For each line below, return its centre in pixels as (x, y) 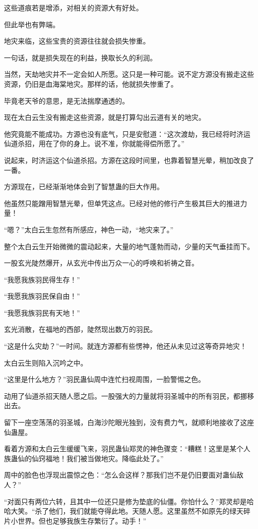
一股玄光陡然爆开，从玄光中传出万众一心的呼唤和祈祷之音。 (101, 263)
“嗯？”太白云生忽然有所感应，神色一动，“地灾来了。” (89, 229)
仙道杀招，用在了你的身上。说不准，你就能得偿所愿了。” (94, 143)
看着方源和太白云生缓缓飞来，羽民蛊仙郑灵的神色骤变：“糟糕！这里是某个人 (127, 449)
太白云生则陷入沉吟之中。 (46, 362)
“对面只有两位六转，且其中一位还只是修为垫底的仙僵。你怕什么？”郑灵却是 (126, 501)
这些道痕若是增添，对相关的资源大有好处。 (73, 7)
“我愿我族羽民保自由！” (42, 296)
